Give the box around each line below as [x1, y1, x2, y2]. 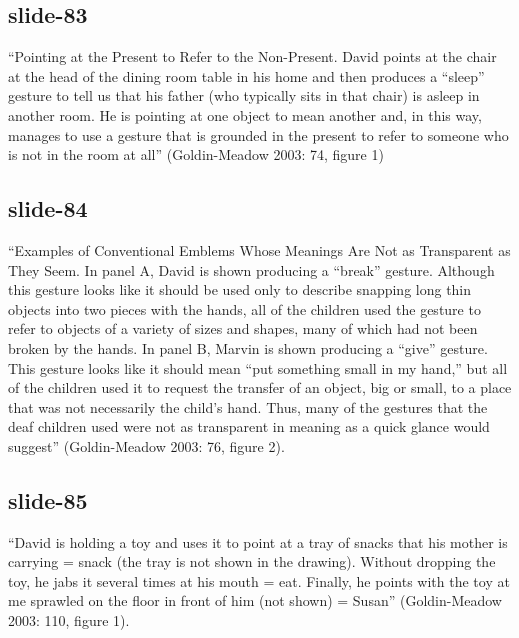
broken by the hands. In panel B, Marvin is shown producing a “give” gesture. [8, 337, 488, 358]
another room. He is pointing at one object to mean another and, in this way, [8, 104, 482, 125]
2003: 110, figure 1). [8, 610, 130, 631]
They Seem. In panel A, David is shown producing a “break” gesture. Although [8, 259, 495, 280]
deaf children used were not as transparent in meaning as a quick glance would [8, 416, 490, 437]
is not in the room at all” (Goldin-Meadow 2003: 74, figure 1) [8, 144, 384, 165]
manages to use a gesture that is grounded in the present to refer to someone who [8, 124, 509, 145]
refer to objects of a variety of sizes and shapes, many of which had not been [8, 318, 478, 339]
